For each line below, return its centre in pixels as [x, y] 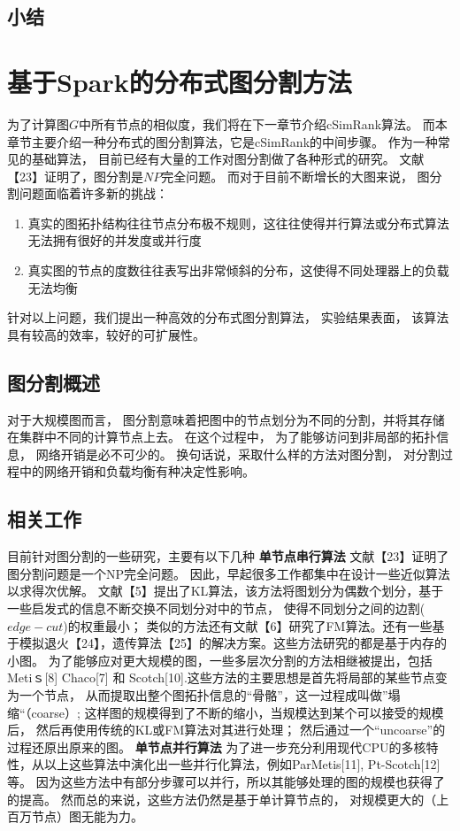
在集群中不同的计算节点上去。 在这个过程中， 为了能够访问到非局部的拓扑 [222, 437]
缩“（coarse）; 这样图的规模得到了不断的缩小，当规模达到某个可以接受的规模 [226, 712]
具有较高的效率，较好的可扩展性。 [106, 334]
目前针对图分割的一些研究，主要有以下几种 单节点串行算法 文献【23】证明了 [228, 556]
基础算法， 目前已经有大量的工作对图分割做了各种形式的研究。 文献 [228, 159]
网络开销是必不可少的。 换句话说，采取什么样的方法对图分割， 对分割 [238, 454]
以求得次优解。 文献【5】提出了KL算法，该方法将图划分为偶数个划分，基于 [226, 591]
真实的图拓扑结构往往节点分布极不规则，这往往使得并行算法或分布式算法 [238, 223]
